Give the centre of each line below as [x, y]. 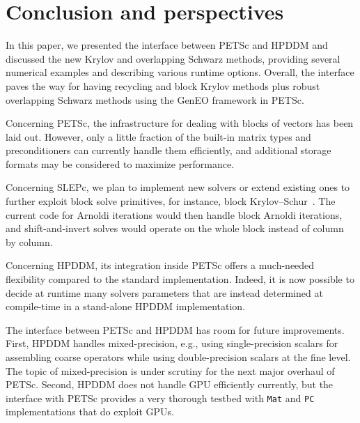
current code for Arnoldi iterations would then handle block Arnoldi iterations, [174, 214]
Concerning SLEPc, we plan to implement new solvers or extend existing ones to [178, 187]
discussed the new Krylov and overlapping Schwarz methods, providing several [173, 58]
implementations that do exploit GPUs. [90, 412]
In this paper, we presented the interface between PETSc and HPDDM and [167, 45]
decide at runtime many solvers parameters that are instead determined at [164, 292]
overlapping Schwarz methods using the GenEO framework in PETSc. [155, 99]
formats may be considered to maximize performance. [120, 163]
